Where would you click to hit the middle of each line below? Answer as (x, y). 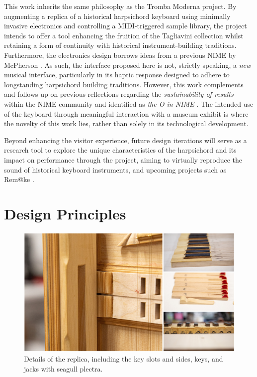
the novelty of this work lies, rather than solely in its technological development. (126, 123)
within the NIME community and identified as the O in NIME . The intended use (129, 103)
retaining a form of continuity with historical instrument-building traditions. (120, 45)
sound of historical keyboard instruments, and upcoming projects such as (115, 169)
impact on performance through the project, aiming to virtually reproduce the (123, 159)
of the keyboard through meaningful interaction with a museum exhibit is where (126, 113)
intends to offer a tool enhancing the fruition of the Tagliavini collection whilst (124, 35)
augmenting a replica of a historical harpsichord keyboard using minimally (117, 16)
